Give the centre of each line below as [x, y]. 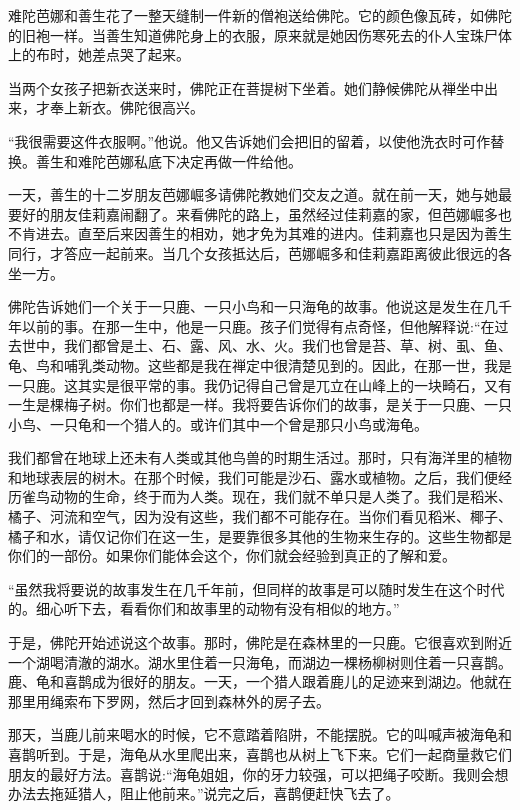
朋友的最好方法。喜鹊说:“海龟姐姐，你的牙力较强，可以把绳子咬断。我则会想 [258, 773]
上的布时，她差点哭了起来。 [99, 54]
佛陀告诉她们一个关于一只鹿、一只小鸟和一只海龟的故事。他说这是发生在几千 [260, 306]
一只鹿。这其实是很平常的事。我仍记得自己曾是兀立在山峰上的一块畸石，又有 [260, 384]
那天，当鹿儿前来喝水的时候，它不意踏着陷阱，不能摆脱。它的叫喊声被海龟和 [260, 734]
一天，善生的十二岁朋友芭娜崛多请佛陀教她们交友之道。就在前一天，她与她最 [260, 194]
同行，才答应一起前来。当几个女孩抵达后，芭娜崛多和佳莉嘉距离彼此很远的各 [260, 252]
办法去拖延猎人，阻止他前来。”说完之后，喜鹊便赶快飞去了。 [204, 793]
